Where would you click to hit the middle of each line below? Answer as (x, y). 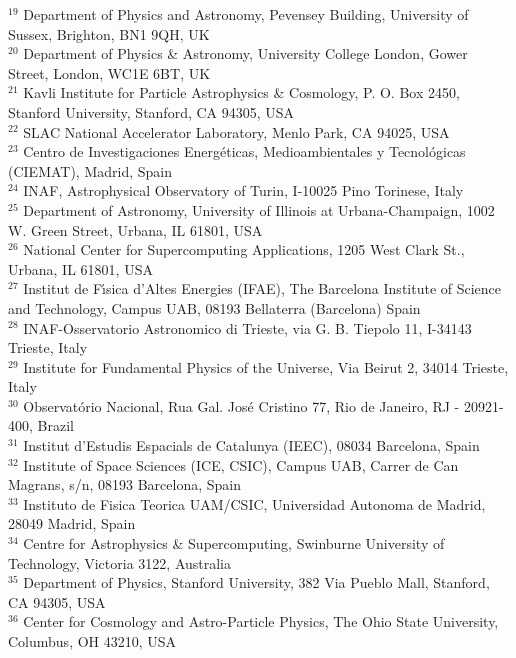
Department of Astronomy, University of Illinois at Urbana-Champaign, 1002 (259, 209)
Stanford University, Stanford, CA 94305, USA (151, 111)
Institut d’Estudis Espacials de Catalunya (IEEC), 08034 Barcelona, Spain (251, 445)
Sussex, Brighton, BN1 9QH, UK (109, 33)
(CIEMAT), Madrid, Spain (90, 170)
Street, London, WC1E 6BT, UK (109, 72)
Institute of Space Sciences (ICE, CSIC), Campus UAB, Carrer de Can (241, 464)
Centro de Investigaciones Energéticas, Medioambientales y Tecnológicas (244, 151)
